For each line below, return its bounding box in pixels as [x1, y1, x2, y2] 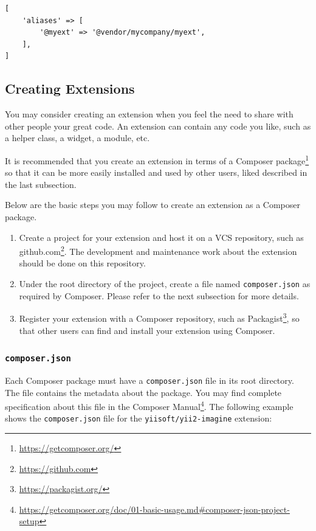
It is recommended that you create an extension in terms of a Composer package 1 [5, 152, 309, 167]
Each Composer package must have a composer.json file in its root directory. [5, 373, 294, 386]
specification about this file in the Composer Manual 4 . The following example [5, 398, 294, 412]
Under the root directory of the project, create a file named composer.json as [19, 277, 311, 290]
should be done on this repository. [19, 257, 146, 269]
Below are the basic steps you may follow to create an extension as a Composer [5, 198, 301, 211]
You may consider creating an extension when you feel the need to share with [5, 108, 294, 120]
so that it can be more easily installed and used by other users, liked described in [5, 166, 307, 179]
